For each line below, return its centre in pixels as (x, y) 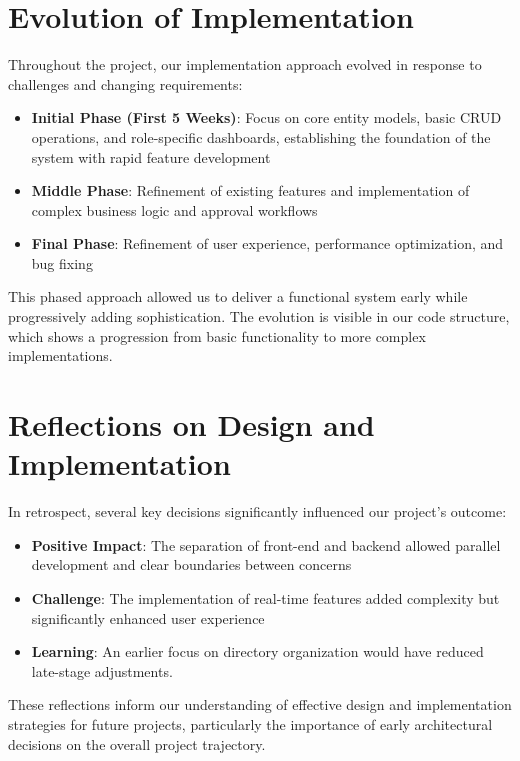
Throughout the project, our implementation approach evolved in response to (245, 64)
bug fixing (62, 262)
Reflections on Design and (191, 424)
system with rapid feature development (151, 156)
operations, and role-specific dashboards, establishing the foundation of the (261, 136)
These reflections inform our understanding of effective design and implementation (260, 704)
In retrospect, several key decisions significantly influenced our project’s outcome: (257, 511)
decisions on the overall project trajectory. (137, 743)
